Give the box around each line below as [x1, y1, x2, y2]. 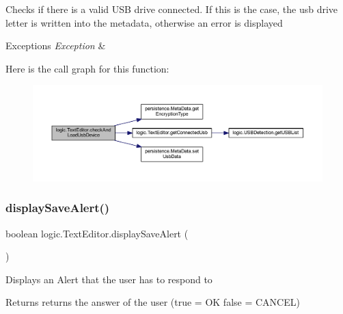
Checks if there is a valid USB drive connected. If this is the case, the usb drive [5, 2, 338, 16]
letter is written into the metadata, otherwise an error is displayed [5, 15, 283, 29]
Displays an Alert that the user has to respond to [5, 272, 212, 286]
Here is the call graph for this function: [5, 61, 169, 75]
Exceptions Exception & [5, 38, 106, 53]
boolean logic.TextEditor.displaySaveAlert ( [5, 226, 189, 240]
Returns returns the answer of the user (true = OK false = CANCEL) [5, 295, 300, 309]
